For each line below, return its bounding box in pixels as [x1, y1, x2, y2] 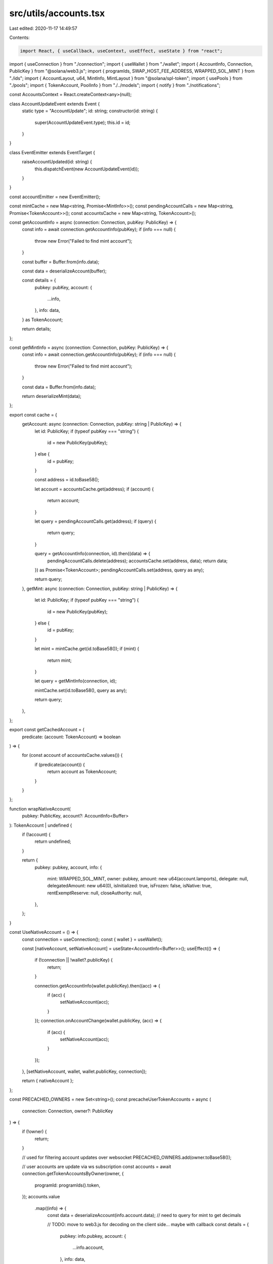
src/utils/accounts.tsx [9, 8, 105, 19]
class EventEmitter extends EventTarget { [9, 149, 96, 155]
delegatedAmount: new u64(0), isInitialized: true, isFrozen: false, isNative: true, [47, 883, 212, 889]
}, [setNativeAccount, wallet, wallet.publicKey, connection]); [22, 1068, 147, 1074]
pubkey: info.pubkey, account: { [60, 1233, 126, 1239]
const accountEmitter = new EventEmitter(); [9, 194, 101, 200]
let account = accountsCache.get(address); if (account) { [34, 486, 154, 492]
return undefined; [34, 838, 71, 844]
